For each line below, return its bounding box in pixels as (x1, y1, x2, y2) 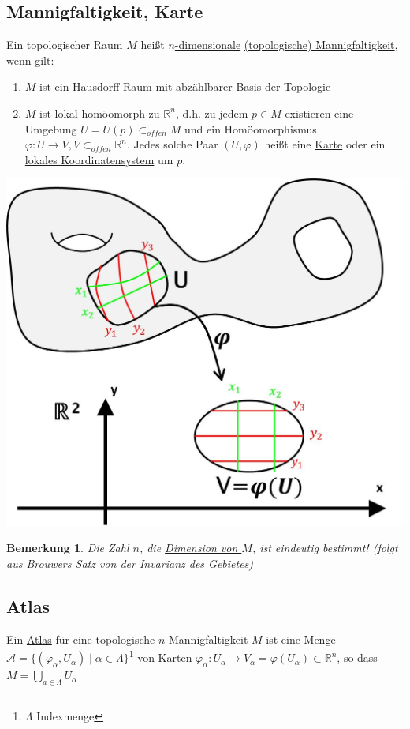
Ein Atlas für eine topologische (6, 630, 155, 647)
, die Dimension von (139, 539, 238, 556)
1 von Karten (129, 647, 192, 666)
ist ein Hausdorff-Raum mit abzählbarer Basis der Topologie (39, 78, 331, 95)
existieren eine (285, 104, 354, 121)
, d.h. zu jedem (175, 104, 248, 121)
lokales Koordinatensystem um (24, 151, 173, 167)
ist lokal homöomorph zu (39, 104, 160, 121)
